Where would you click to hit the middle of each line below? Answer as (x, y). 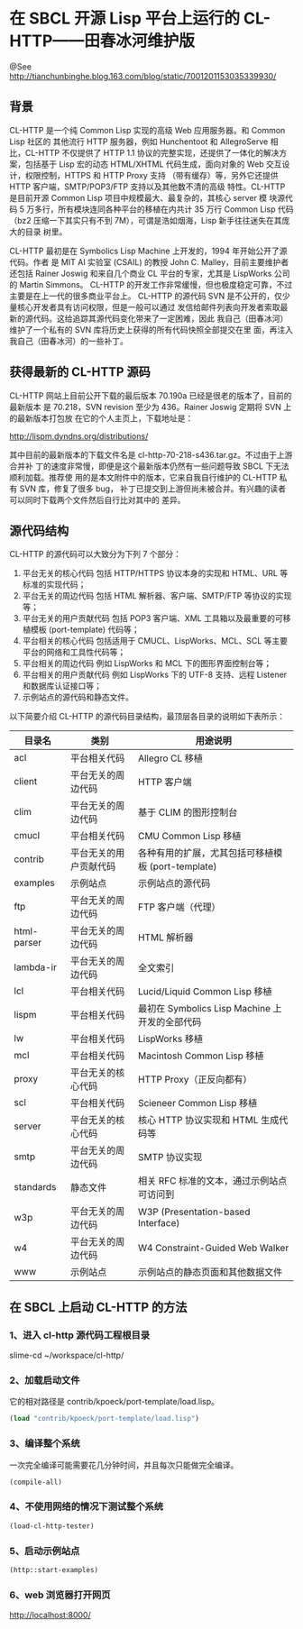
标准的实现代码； (54, 585)
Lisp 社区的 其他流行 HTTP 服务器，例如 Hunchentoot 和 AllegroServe (139, 142)
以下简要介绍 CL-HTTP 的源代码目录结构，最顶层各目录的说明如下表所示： (147, 717)
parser (28, 943)
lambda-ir (35, 967)
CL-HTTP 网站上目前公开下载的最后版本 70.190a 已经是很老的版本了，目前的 (151, 395)
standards (35, 1187)
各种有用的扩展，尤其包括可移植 (206, 853)
